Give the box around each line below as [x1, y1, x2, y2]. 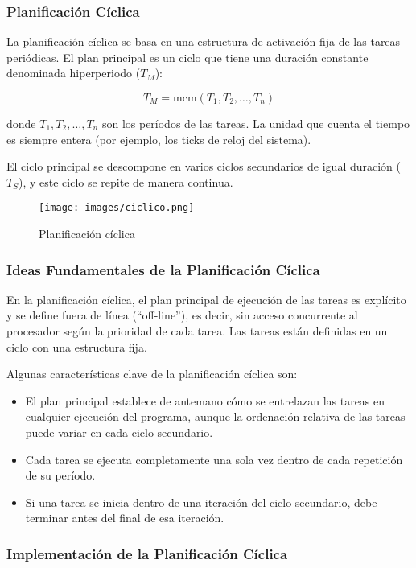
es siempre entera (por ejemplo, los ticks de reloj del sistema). [6, 130, 311, 147]
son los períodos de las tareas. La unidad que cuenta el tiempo [101, 115, 410, 131]
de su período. [25, 467, 96, 484]
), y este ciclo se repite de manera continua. [18, 173, 233, 190]
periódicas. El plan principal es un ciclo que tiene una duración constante [6, 48, 369, 65]
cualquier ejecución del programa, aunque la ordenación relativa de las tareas [25, 408, 406, 425]
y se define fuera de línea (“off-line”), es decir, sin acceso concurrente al [6, 307, 358, 323]
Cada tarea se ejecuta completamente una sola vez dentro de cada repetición [25, 451, 403, 467]
